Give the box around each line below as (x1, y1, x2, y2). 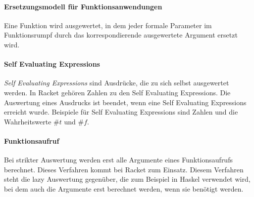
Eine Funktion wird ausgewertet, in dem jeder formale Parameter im (4, 20, 212, 30)
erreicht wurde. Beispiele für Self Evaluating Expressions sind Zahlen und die (4, 107, 238, 117)
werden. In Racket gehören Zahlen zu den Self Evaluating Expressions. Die (4, 87, 231, 97)
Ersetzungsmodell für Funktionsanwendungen (4, 1, 162, 11)
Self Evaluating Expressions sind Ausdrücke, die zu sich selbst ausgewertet (4, 78, 229, 88)
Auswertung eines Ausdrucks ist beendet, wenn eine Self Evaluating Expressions (4, 97, 247, 107)
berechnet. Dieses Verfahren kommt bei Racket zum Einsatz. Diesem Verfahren (4, 164, 244, 174)
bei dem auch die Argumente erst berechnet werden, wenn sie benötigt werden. (4, 183, 244, 194)
